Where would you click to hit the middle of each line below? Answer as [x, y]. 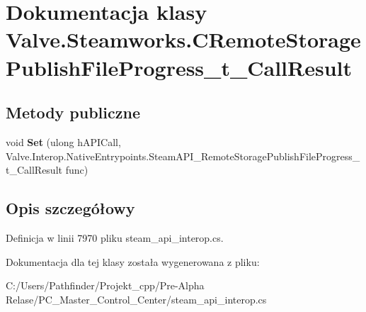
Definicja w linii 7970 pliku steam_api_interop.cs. [115, 237]
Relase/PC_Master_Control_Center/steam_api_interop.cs [136, 299]
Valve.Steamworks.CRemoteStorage [183, 39]
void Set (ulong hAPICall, [63, 141]
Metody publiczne [73, 112]
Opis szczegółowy [70, 208]
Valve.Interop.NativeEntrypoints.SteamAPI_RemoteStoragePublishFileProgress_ [183, 156]
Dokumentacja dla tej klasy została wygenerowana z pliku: [133, 261]
